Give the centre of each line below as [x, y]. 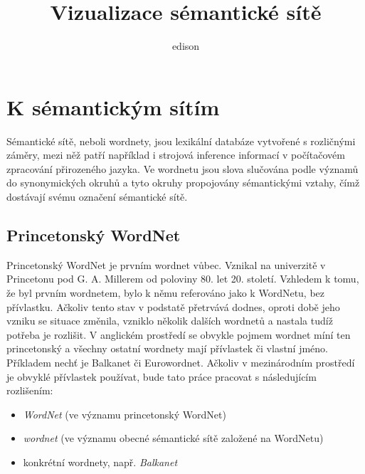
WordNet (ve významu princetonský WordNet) [125, 414]
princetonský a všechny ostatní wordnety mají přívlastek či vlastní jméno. [168, 348]
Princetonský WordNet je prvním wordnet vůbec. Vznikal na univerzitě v [166, 264]
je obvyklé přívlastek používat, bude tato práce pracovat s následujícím [162, 376]
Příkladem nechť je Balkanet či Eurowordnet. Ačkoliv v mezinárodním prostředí [181, 362]
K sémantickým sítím [113, 106]
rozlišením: [30, 390]
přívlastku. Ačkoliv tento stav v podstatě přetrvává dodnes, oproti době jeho [173, 306]
